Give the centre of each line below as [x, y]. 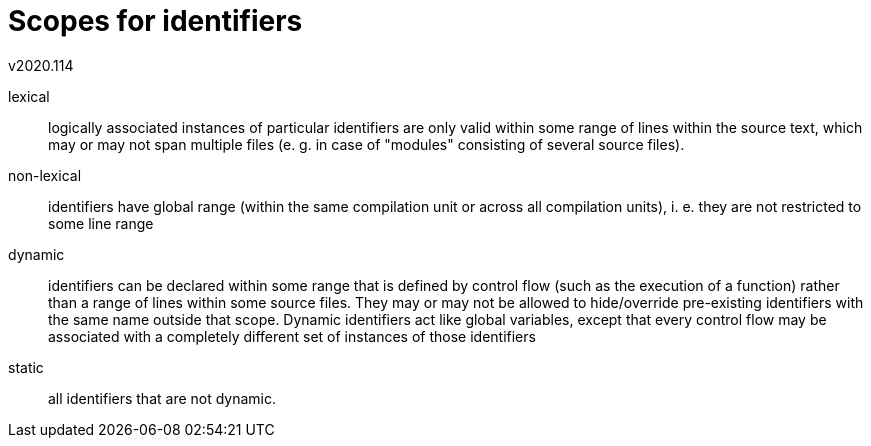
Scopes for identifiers [155, 21]
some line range [101, 223]
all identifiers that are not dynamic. [162, 398]
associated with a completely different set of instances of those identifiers [292, 336]
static [26, 367]
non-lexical [45, 175]
